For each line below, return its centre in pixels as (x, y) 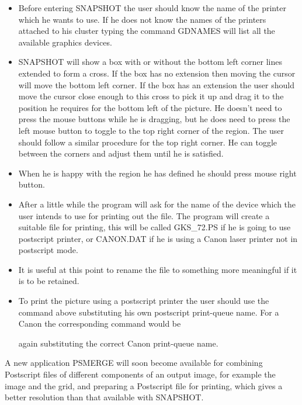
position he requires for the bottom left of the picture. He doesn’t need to (150, 107)
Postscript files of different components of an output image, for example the (140, 374)
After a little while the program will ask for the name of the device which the (157, 204)
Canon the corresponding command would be (100, 323)
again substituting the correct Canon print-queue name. (118, 343)
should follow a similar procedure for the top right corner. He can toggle (148, 142)
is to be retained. (49, 281)
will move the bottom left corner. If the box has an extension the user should (156, 84)
